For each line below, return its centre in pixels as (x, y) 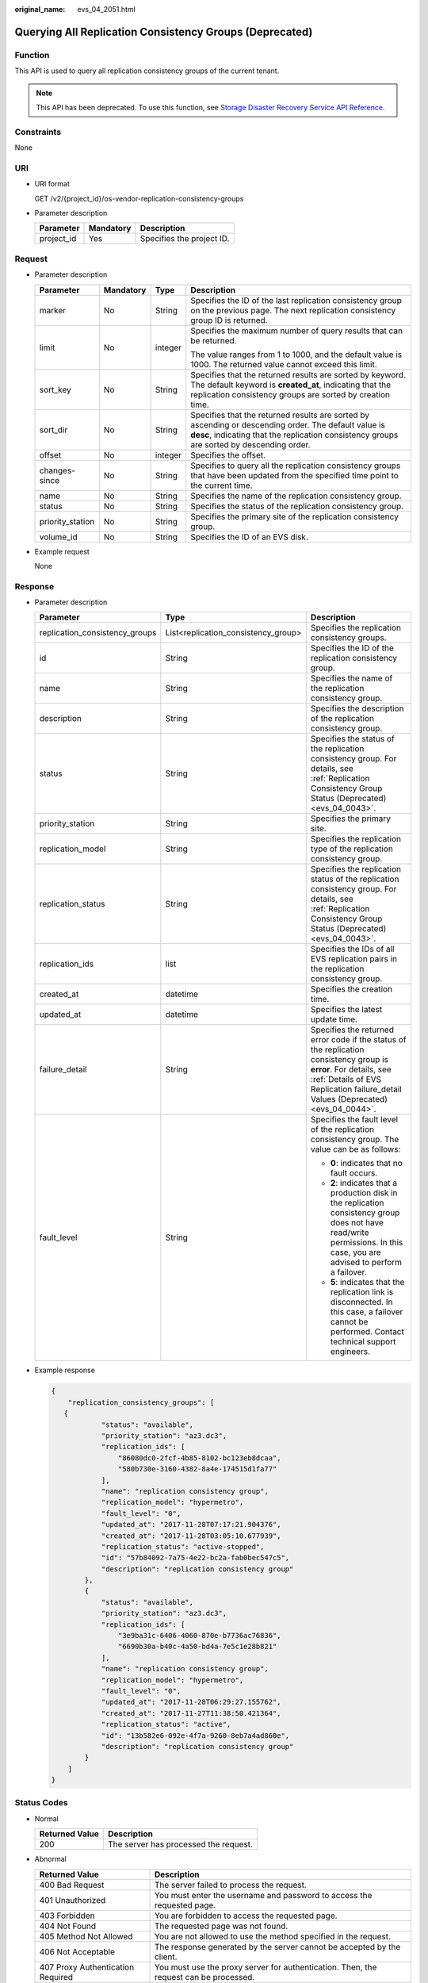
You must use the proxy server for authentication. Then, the (266, 1967)
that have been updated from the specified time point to (295, 475)
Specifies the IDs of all (352, 949)
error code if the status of (358, 1040)
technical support (363, 1342)
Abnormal (50, 1859)
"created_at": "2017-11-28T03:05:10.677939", (191, 1536)
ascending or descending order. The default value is (288, 424)
